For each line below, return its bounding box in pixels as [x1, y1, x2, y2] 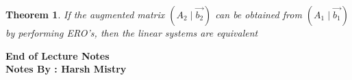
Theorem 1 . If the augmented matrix [5, 7, 165, 21]
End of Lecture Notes [5, 48, 110, 62]
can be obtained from [215, 7, 302, 21]
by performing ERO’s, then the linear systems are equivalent [5, 26, 258, 39]
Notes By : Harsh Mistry [5, 62, 127, 76]
